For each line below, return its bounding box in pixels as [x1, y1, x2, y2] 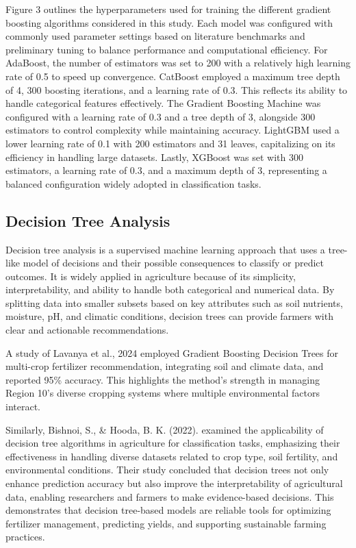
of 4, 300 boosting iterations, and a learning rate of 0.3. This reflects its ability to [5, 82, 348, 97]
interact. [5, 399, 40, 414]
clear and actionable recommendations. [5, 323, 169, 337]
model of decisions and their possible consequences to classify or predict [23, 256, 325, 270]
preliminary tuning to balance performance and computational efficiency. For [5, 42, 328, 56]
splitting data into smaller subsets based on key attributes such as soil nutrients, [5, 295, 343, 310]
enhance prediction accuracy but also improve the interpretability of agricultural [5, 476, 343, 490]
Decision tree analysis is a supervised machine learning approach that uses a [5, 242, 325, 256]
